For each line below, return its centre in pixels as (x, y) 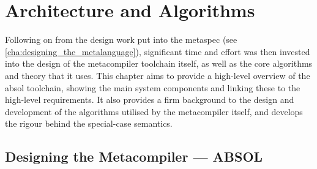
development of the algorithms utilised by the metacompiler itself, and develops (154, 111)
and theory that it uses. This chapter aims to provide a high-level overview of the (158, 75)
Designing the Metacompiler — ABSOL (134, 156)
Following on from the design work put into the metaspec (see (121, 39)
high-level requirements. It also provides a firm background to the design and (150, 100)
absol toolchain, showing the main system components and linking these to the (153, 87)
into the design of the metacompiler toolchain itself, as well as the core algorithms (159, 63)
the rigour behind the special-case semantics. (89, 123)
